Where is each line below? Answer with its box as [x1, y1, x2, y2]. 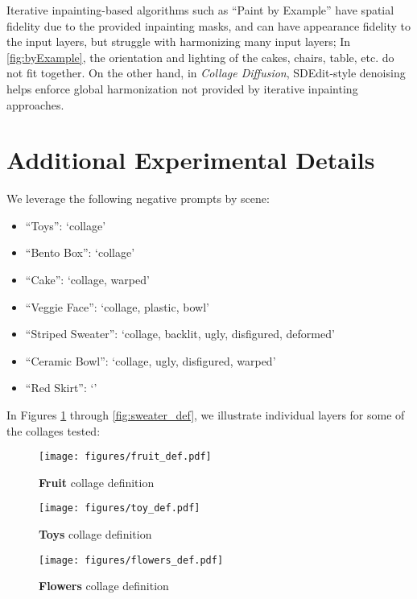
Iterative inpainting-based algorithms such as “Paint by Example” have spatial [6, 2, 394, 18]
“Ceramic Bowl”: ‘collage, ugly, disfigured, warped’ [25, 352, 276, 369]
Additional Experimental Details [6, 143, 375, 176]
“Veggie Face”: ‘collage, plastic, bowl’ [25, 298, 209, 315]
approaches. [6, 96, 64, 113]
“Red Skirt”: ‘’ [25, 379, 97, 396]
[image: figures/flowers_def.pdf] [39, 554, 224, 566]
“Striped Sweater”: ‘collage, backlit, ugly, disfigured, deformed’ [25, 325, 335, 342]
